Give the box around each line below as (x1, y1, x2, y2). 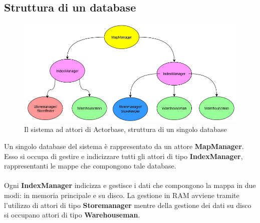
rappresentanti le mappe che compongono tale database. (4, 160, 176, 171)
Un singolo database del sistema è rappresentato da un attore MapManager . (4, 141, 244, 151)
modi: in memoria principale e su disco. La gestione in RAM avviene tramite (4, 189, 239, 200)
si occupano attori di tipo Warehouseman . (4, 209, 140, 220)
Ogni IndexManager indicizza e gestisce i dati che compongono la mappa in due (4, 180, 256, 190)
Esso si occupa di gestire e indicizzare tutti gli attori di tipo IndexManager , (4, 150, 243, 161)
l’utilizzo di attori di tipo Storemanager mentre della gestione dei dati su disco (4, 199, 251, 210)
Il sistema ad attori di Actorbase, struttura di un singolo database (24, 124, 227, 134)
